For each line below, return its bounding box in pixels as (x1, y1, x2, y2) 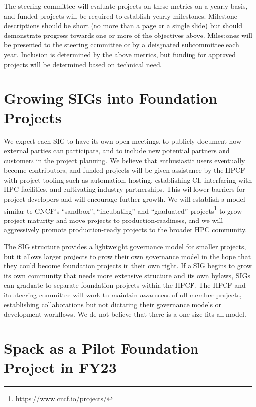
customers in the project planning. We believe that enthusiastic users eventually (4, 155, 245, 165)
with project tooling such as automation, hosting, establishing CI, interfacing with (4, 174, 252, 185)
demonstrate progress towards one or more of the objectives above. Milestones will (4, 30, 252, 40)
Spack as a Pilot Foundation (4, 338, 199, 358)
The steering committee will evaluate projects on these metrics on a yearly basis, (4, 1, 248, 11)
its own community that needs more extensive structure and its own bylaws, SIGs (4, 270, 251, 280)
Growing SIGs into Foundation (4, 88, 218, 108)
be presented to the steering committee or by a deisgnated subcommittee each (4, 39, 239, 50)
